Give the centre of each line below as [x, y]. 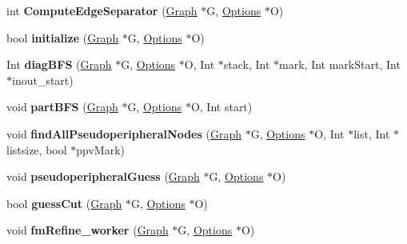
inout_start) [43, 80]
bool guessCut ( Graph [64, 203]
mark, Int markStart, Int [340, 64]
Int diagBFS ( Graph [59, 64]
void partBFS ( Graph [62, 107]
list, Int [372, 133]
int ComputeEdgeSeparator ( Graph [102, 10]
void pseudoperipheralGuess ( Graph [103, 176]
